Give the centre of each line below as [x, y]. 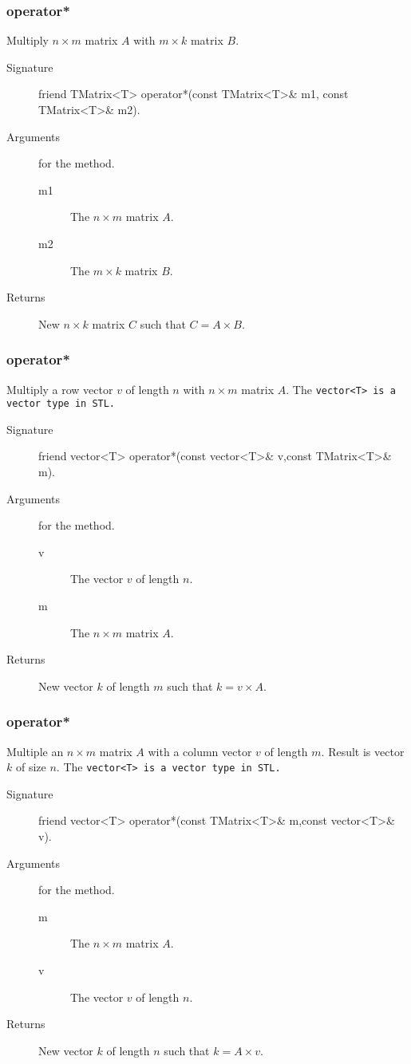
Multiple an [35, 751]
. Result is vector [363, 751]
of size [31, 767]
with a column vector [200, 751]
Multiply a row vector [60, 389]
